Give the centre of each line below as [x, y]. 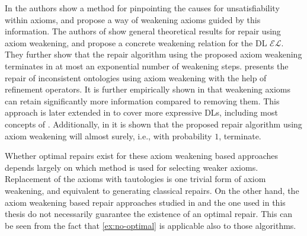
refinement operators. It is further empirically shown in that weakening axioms [148, 89]
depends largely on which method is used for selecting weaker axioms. [132, 167]
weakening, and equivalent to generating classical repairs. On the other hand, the [152, 190]
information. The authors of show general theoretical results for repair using [143, 31]
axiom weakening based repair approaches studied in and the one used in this [145, 202]
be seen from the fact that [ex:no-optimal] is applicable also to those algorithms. [151, 225]
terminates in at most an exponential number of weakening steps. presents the [147, 66]
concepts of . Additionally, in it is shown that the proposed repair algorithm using [153, 124]
